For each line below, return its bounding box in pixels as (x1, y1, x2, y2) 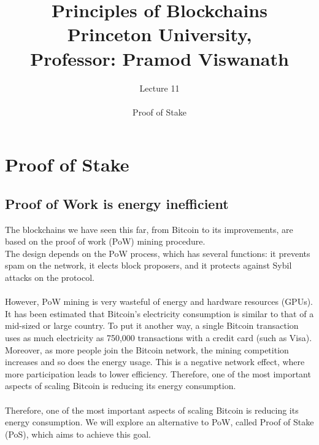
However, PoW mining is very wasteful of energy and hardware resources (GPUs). (5, 295, 313, 308)
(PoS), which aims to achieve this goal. (5, 427, 151, 440)
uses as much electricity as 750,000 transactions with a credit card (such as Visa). (5, 331, 312, 344)
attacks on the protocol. (5, 271, 94, 284)
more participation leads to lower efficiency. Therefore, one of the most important (5, 367, 311, 380)
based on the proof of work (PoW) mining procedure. (5, 235, 206, 248)
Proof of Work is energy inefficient (5, 194, 229, 213)
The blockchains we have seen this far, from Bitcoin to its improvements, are (5, 222, 293, 235)
